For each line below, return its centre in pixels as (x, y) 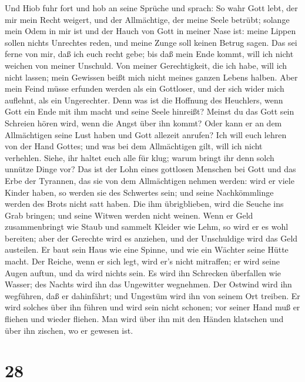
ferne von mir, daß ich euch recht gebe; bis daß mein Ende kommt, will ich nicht (149, 54)
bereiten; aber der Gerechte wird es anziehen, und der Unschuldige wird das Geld (151, 238)
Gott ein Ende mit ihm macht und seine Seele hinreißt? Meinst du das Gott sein (150, 111)
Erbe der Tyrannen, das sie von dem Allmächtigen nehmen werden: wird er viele (150, 180)
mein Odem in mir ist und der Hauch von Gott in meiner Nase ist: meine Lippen (150, 31)
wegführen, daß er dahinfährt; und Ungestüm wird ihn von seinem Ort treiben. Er (152, 295)
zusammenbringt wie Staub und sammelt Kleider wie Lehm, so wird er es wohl (147, 227)
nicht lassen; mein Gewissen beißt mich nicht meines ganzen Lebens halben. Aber (151, 77)
